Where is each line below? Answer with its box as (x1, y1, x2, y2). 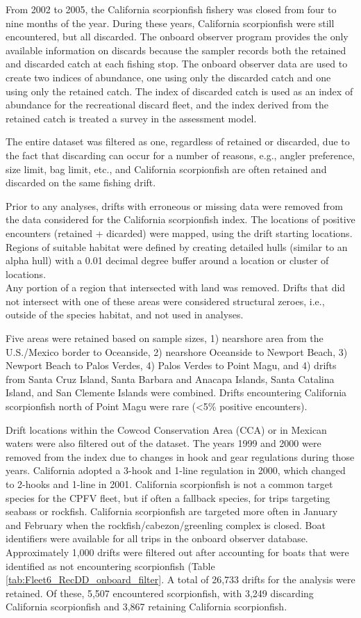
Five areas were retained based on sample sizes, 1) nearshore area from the (6, 331, 324, 345)
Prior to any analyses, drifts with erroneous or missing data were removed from (6, 198, 343, 213)
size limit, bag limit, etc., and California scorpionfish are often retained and (6, 161, 327, 176)
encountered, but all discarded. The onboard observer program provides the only (6, 29, 349, 44)
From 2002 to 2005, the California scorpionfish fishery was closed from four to (6, 2, 337, 16)
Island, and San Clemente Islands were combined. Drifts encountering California (6, 385, 347, 400)
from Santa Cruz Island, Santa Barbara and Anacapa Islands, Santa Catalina (6, 371, 335, 386)
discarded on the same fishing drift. (6, 175, 156, 190)
